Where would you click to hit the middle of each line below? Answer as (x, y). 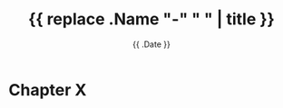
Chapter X (48, 90)
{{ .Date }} (151, 44)
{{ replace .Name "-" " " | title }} (151, 19)
